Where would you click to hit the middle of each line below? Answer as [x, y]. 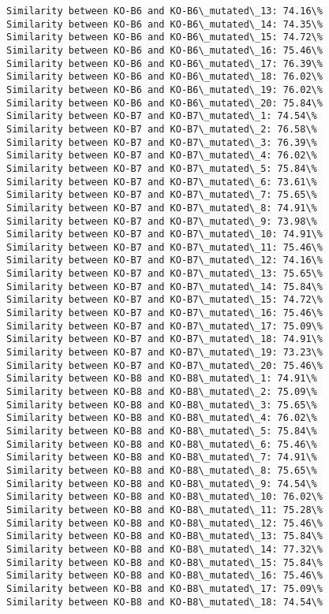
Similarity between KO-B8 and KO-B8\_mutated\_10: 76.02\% [164, 497]
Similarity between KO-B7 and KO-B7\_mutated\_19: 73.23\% [164, 353]
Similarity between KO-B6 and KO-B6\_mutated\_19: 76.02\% [164, 89]
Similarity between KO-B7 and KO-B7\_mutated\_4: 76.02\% [162, 156]
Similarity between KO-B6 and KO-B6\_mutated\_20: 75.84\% [164, 103]
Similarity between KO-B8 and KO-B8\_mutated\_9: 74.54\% [162, 484]
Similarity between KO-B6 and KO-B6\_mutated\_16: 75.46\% [164, 50]
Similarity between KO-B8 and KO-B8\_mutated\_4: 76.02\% [162, 418]
